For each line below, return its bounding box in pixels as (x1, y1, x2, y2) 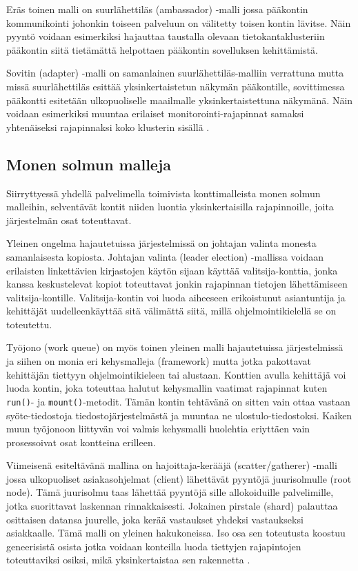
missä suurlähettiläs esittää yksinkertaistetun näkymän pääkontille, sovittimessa (6, 79, 345, 93)
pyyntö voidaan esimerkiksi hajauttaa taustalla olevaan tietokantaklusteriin (6, 29, 325, 43)
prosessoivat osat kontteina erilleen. (6, 434, 156, 449)
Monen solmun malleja (6, 153, 172, 174)
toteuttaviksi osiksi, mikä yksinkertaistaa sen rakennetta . (6, 552, 250, 567)
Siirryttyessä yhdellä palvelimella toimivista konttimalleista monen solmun (6, 186, 321, 200)
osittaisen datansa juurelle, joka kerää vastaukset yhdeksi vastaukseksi (6, 512, 304, 526)
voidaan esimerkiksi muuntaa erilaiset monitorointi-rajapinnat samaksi (6, 106, 304, 121)
